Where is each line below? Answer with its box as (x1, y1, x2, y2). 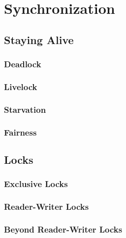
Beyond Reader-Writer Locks (4, 223, 123, 235)
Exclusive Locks (4, 178, 68, 190)
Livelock (4, 80, 37, 93)
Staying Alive (4, 32, 74, 47)
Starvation (4, 103, 46, 115)
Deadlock (4, 58, 41, 70)
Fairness (4, 126, 37, 138)
